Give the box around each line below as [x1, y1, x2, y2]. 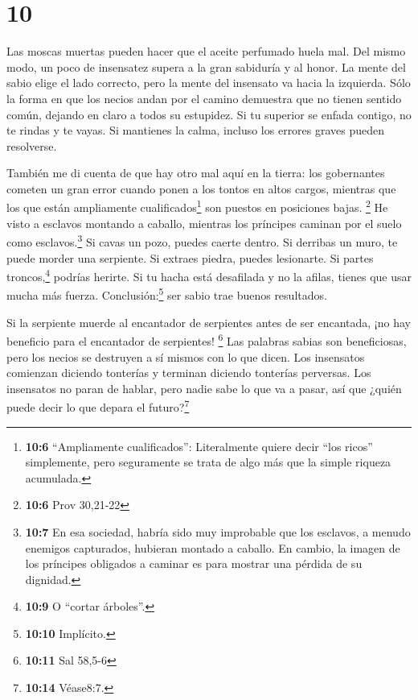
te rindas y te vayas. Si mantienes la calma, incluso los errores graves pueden [6, 122, 385, 139]
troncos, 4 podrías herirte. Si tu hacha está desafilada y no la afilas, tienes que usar [6, 266, 412, 284]
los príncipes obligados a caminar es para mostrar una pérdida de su [25, 555, 363, 572]
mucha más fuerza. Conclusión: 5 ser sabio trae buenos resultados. [6, 284, 327, 304]
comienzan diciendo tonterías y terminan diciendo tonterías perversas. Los [6, 364, 371, 381]
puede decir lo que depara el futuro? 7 [6, 396, 190, 415]
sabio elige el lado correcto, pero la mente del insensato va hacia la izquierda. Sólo [6, 74, 411, 91]
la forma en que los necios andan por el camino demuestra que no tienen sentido [6, 89, 402, 106]
